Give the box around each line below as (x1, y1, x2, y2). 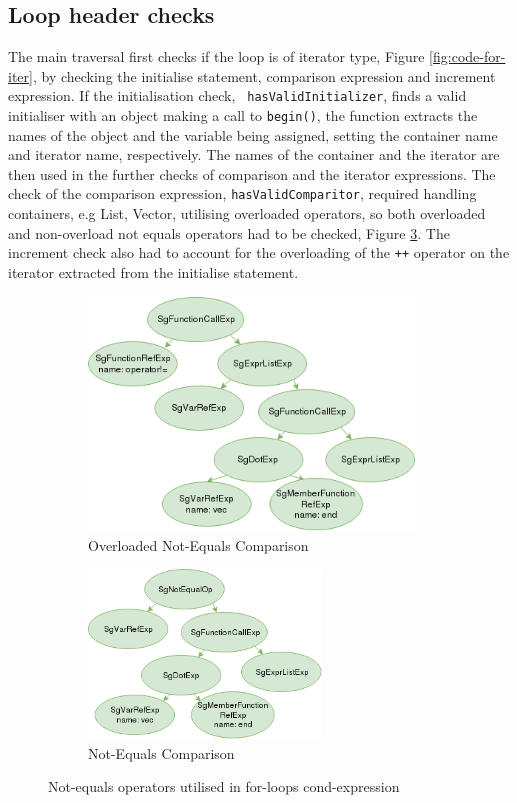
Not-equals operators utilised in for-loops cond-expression (48, 776, 400, 797)
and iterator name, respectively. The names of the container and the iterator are (8, 144, 500, 165)
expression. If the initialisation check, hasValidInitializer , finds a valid (8, 85, 467, 106)
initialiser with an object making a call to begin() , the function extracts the (8, 105, 478, 126)
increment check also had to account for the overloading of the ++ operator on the (8, 242, 510, 263)
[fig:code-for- (429, 46, 506, 67)
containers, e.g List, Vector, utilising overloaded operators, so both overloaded (8, 203, 486, 224)
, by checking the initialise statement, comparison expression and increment (32, 65, 496, 86)
